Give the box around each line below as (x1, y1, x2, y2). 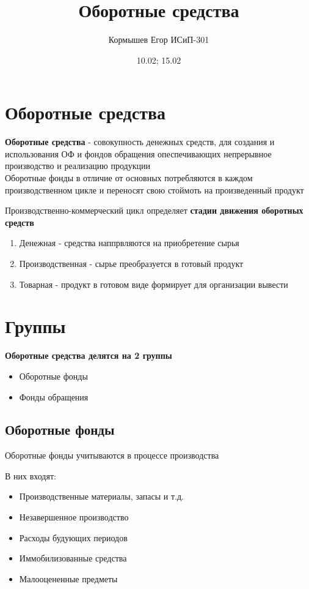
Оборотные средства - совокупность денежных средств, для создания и (5, 135, 275, 148)
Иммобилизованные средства (19, 552, 127, 565)
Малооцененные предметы (19, 572, 118, 585)
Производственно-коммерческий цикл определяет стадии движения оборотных (5, 204, 304, 217)
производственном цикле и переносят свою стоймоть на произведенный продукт (5, 183, 304, 196)
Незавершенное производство (19, 511, 129, 523)
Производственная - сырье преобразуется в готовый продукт (19, 257, 244, 269)
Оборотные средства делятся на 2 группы (5, 349, 172, 362)
